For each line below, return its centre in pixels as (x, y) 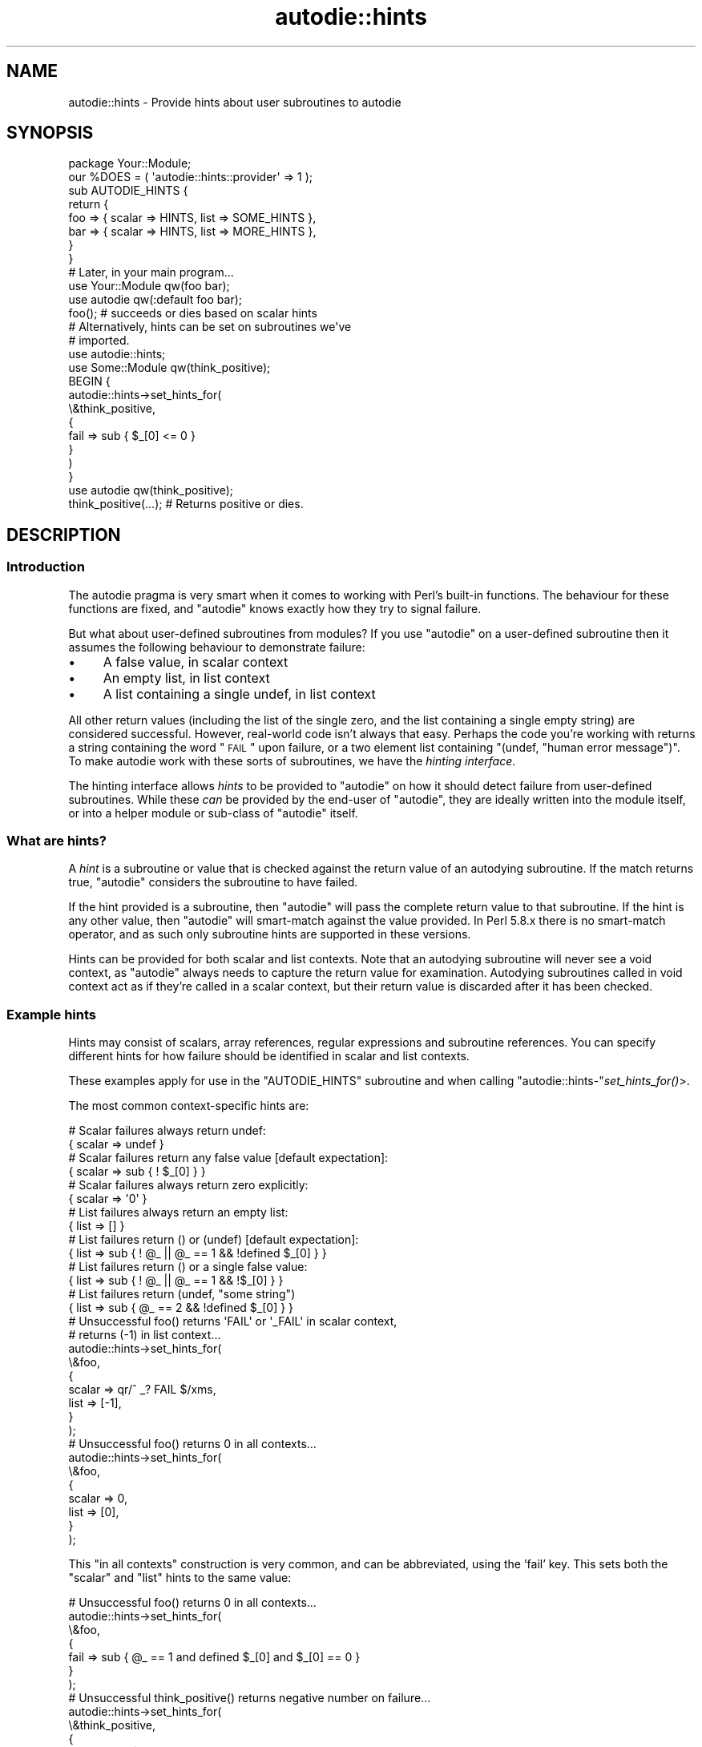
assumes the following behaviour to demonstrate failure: (217, 647)
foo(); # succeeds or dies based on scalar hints (193, 313)
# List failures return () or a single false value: (188, 1267)
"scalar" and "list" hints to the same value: (180, 1578)
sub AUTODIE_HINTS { (128, 191)
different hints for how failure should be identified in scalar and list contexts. (269, 1056)
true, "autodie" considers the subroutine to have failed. (213, 882)
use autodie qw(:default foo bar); (155, 300)
